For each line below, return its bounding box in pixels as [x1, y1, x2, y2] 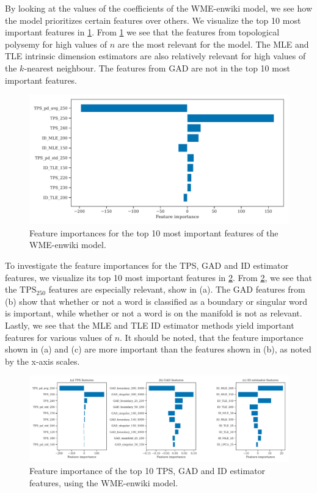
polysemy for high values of [5, 37, 107, 50]
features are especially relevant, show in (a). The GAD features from [48, 283, 305, 296]
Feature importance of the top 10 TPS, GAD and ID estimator [29, 464, 266, 477]
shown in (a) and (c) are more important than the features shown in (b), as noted [5, 343, 312, 356]
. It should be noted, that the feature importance [120, 330, 304, 343]
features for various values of [5, 330, 112, 343]
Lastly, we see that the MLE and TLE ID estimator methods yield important [5, 318, 294, 331]
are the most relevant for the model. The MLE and [117, 37, 309, 50]
